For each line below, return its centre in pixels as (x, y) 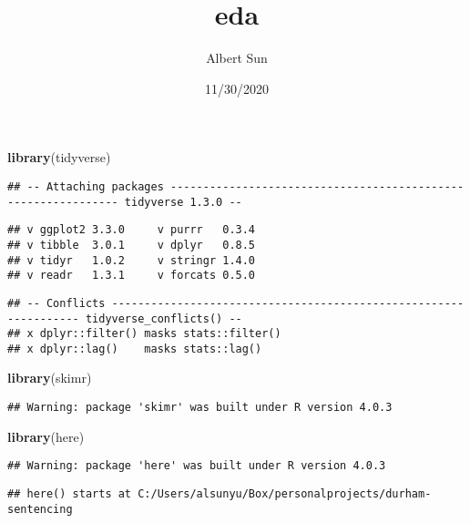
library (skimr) (50, 378)
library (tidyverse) (59, 157)
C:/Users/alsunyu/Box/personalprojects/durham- (285, 493)
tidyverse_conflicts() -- (163, 318)
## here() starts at (70, 493)
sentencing (40, 509)
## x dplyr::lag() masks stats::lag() (135, 349)
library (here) (46, 436)
